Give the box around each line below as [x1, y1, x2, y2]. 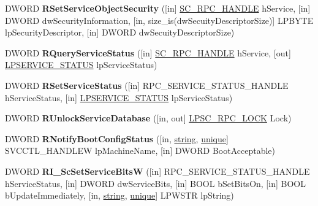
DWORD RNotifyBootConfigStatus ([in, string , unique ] [5, 132, 229, 145]
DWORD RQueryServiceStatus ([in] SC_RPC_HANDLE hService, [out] [5, 46, 291, 59]
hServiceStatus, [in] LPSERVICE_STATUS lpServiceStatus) [5, 91, 233, 104]
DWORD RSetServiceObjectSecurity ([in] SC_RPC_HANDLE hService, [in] [5, 2, 311, 14]
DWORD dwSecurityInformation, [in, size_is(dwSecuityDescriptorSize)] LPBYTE [5, 13, 314, 26]
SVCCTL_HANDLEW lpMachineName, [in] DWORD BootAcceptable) [5, 144, 275, 157]
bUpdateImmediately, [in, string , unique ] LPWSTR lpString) [5, 189, 234, 202]
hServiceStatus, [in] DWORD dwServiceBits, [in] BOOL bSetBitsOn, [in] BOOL [5, 177, 306, 189]
